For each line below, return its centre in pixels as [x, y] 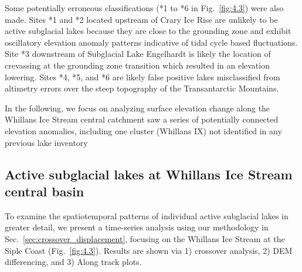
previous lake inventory [46, 142]
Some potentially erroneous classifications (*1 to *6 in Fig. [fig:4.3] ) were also [144, 8]
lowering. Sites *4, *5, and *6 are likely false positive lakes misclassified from [142, 76]
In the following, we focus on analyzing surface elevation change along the [138, 108]
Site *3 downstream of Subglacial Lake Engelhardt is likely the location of [138, 54]
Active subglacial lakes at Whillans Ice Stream [149, 174]
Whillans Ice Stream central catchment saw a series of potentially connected [142, 119]
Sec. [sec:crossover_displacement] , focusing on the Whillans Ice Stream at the [145, 238]
